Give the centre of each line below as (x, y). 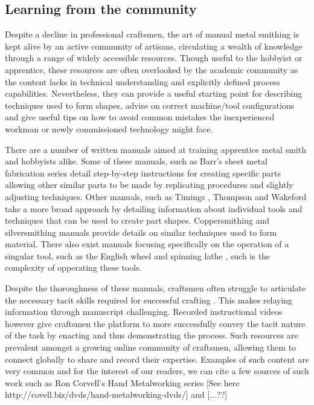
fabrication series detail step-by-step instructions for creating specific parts (143, 173)
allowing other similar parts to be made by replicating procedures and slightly (149, 185)
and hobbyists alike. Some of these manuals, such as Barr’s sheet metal (136, 161)
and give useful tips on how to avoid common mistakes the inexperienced (140, 117)
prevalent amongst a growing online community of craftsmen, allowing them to (151, 347)
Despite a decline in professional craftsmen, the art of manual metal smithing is (152, 34)
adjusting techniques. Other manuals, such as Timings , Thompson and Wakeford (156, 196)
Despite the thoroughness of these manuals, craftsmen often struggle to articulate (155, 288)
